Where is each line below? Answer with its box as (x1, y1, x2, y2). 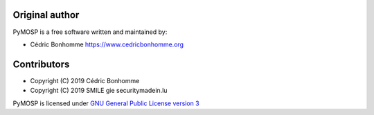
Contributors (12, 58, 70, 70)
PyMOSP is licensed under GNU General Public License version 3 (12, 99, 200, 107)
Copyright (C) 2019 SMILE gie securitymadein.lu (30, 87, 168, 95)
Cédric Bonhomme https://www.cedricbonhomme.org (30, 40, 184, 48)
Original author (12, 9, 80, 21)
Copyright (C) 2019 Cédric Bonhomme (30, 76, 140, 85)
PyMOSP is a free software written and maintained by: (12, 28, 168, 36)
